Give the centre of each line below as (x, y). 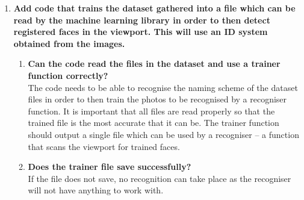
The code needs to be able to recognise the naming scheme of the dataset (163, 87)
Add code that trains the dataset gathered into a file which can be (154, 8)
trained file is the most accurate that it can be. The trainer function (154, 123)
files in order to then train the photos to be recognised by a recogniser (157, 99)
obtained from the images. (69, 43)
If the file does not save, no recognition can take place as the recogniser (160, 178)
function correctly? (68, 75)
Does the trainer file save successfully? (110, 167)
